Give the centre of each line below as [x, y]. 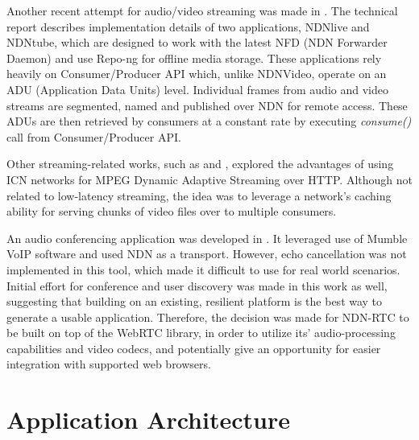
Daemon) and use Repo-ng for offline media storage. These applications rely [194, 58]
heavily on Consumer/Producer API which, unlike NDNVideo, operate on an [197, 74]
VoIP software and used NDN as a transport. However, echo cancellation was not [207, 254]
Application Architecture [148, 419]
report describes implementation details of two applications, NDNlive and [188, 26]
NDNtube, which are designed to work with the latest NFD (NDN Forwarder [197, 42]
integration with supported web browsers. [109, 364]
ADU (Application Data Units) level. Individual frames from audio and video [197, 89]
